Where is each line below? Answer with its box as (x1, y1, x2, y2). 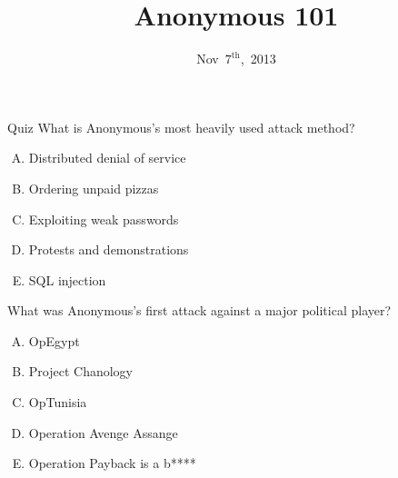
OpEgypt (28, 331, 80, 350)
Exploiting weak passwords (28, 209, 179, 228)
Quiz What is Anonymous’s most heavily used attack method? (7, 117, 355, 136)
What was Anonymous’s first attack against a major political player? (7, 301, 392, 320)
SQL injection (28, 270, 106, 289)
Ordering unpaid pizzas (28, 178, 159, 197)
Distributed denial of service (28, 148, 186, 167)
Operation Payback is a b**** (28, 453, 196, 473)
